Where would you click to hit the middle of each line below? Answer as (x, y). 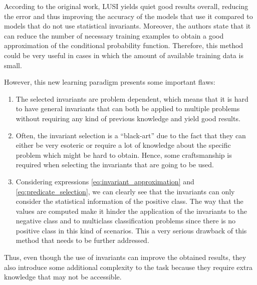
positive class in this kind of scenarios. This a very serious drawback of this (131, 230)
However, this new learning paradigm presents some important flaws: (110, 82)
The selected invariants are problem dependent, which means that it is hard (132, 98)
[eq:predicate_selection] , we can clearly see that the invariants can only (125, 191)
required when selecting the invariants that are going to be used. (115, 165)
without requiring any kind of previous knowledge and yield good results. (128, 118)
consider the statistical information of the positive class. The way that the (130, 201)
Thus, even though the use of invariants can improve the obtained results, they (125, 257)
